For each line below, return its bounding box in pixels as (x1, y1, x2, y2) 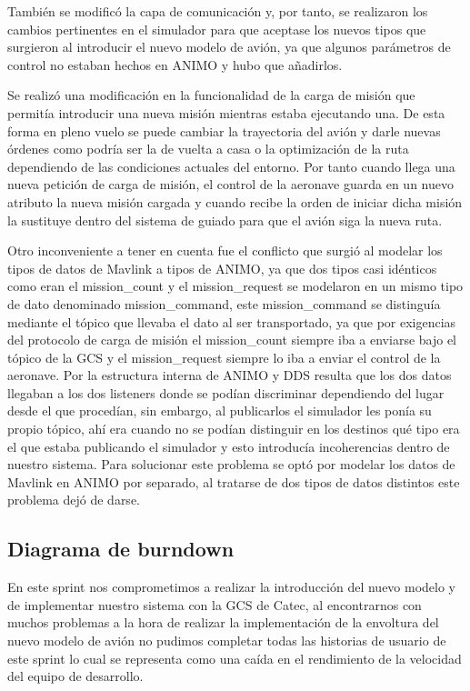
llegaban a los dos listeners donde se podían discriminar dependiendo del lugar (7, 383, 445, 402)
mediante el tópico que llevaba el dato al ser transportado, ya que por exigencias (7, 312, 456, 331)
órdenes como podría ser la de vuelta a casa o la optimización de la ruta (7, 139, 409, 158)
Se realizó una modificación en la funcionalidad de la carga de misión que (7, 85, 415, 105)
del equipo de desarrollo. (7, 666, 144, 686)
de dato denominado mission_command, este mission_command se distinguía (7, 294, 441, 313)
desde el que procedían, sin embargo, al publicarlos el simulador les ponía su (7, 401, 432, 420)
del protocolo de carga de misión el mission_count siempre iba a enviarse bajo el (7, 330, 457, 349)
